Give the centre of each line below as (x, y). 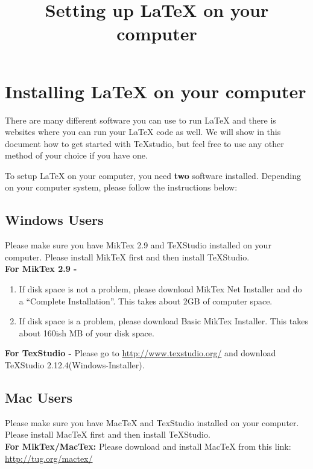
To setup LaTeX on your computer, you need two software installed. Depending (153, 175)
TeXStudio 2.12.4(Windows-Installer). (75, 365)
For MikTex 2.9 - (41, 269)
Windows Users (54, 220)
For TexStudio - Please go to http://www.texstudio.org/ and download (141, 353)
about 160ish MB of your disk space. (87, 332)
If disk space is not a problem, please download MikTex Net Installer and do (160, 289)
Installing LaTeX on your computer (156, 91)
